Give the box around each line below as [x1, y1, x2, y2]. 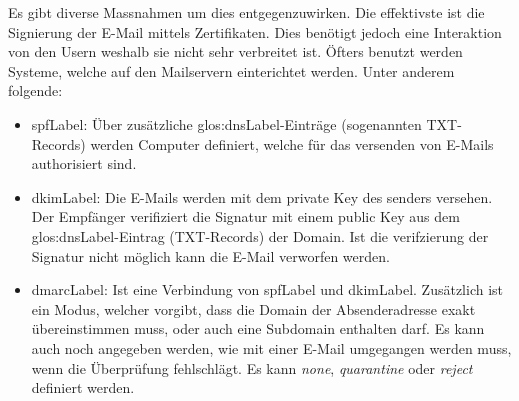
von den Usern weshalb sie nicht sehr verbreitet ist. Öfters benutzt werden [8, 41, 463, 62]
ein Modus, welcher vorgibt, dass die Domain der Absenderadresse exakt [31, 298, 476, 319]
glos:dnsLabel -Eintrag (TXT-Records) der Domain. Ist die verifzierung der [31, 225, 489, 246]
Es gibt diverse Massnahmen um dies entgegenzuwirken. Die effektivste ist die [8, 2, 485, 22]
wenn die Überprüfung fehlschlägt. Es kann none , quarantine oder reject [31, 357, 473, 378]
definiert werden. [31, 377, 135, 398]
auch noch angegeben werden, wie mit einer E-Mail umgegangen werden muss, [31, 337, 512, 358]
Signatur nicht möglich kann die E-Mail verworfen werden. [31, 245, 390, 266]
